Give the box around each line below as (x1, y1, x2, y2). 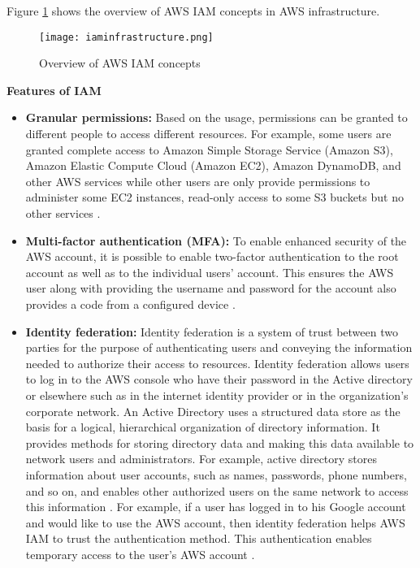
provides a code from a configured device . (25, 295, 236, 312)
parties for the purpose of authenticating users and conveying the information (25, 339, 413, 356)
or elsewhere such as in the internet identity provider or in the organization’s (25, 386, 409, 403)
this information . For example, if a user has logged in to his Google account (25, 498, 406, 515)
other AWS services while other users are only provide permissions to (25, 172, 370, 189)
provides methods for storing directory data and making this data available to (25, 434, 414, 451)
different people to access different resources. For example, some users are (25, 125, 392, 142)
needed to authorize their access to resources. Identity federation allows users (25, 354, 409, 371)
